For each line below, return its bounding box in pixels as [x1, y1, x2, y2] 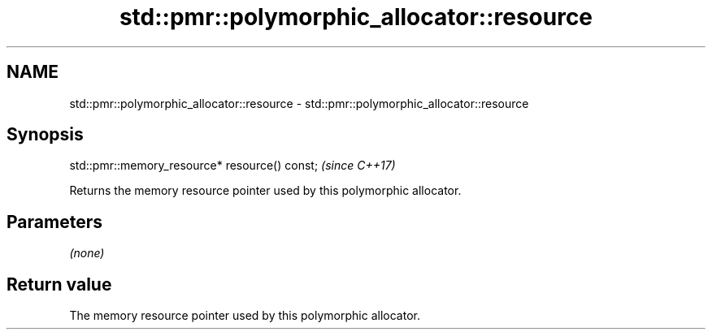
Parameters [7, 211, 102, 232]
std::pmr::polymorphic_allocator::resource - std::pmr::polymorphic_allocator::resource [69, 96, 529, 110]
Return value [7, 274, 112, 295]
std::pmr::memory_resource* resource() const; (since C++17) [69, 158, 396, 173]
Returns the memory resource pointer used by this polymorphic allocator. [69, 183, 462, 198]
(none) [69, 246, 105, 261]
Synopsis [7, 124, 84, 145]
